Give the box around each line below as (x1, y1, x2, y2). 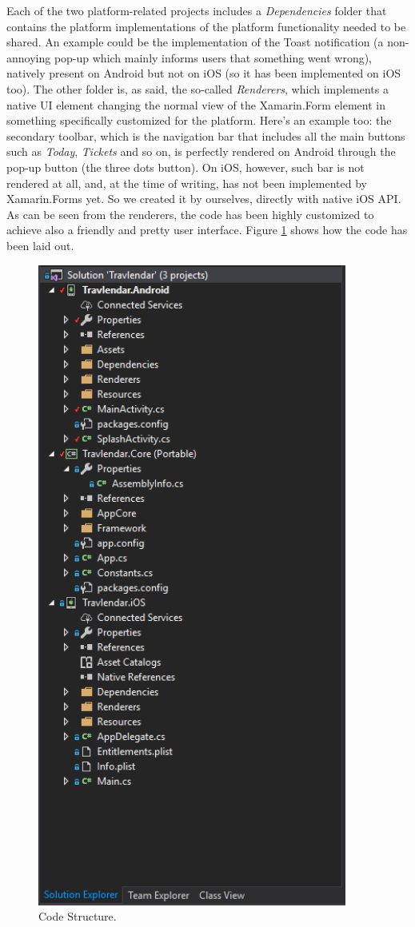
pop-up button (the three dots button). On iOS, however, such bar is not (6, 158, 365, 175)
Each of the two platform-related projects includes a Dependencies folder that (6, 2, 387, 18)
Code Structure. (38, 908, 117, 925)
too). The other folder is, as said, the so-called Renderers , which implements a (6, 80, 389, 97)
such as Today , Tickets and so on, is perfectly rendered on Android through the (6, 143, 396, 160)
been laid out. (6, 237, 74, 253)
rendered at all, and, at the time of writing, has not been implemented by (6, 174, 367, 191)
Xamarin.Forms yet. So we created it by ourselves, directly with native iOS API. (6, 190, 401, 207)
